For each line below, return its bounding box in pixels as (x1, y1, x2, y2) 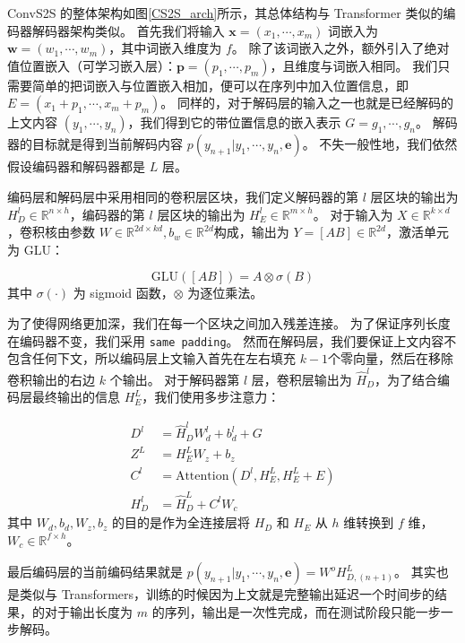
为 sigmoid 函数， (73, 283, 174, 302)
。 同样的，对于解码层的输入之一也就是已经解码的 (160, 93, 454, 112)
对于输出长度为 (44, 602, 133, 621)
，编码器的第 (69, 204, 145, 223)
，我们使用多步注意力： (142, 387, 280, 406)
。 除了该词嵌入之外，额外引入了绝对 (231, 39, 450, 57)
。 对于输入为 (313, 204, 393, 223)
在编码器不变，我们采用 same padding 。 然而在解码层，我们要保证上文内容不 (7, 331, 457, 350)
